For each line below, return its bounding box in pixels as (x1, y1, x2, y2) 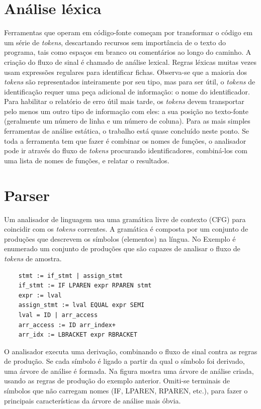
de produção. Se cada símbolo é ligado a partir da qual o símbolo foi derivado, (4, 356, 245, 366)
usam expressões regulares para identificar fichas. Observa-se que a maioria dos (4, 66, 247, 77)
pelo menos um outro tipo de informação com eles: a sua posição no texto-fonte (4, 106, 249, 116)
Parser (4, 184, 50, 205)
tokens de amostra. (4, 253, 62, 263)
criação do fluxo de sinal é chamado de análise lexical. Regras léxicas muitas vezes (4, 56, 256, 67)
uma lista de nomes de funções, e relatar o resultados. (4, 155, 169, 165)
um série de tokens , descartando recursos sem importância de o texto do (4, 37, 226, 47)
